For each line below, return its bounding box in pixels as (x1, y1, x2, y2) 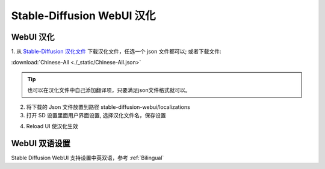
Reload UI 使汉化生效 (26, 123, 78, 130)
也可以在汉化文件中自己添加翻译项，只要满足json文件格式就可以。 (27, 87, 191, 94)
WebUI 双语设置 (11, 138, 70, 149)
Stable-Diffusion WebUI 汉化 (11, 9, 156, 22)
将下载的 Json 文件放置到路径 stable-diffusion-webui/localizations (26, 103, 191, 111)
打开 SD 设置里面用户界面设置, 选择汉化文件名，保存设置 (26, 112, 166, 119)
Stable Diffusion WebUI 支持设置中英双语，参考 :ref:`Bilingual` (11, 154, 164, 162)
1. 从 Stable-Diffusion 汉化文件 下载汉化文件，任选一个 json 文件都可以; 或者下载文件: (11, 48, 222, 55)
